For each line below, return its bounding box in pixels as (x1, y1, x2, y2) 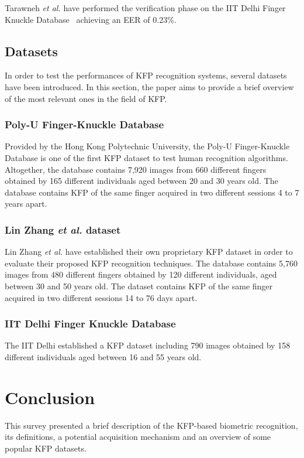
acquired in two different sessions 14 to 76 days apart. (5, 291, 198, 303)
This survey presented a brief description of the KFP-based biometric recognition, (5, 419, 298, 431)
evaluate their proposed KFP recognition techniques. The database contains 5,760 (5, 257, 298, 269)
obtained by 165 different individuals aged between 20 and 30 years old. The (5, 175, 278, 187)
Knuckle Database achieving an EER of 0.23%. (5, 13, 177, 25)
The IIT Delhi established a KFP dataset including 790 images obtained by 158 (5, 339, 291, 351)
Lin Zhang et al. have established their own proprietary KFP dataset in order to (5, 245, 293, 258)
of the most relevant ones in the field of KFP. (5, 92, 167, 104)
